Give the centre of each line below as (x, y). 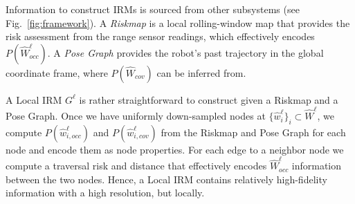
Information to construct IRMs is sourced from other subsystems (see (153, 9)
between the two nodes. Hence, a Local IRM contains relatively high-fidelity (166, 179)
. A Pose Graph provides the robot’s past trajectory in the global (185, 52)
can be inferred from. (201, 72)
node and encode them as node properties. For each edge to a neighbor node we (175, 149)
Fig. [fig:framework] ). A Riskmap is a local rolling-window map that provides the (178, 22)
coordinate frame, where (57, 72)
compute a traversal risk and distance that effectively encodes (136, 166)
